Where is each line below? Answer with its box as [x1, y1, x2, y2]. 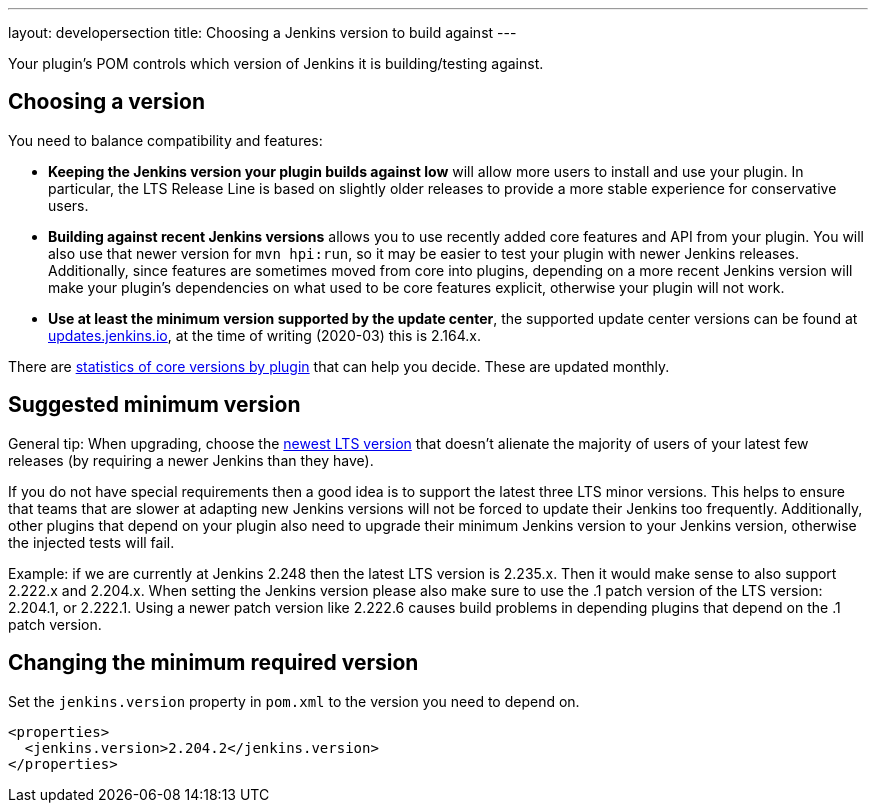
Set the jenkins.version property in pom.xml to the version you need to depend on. [8, 692, 580, 710]
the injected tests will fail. [8, 533, 175, 551]
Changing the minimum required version [8, 650, 419, 676]
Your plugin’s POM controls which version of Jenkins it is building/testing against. [8, 55, 544, 72]
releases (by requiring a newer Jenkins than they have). [8, 451, 374, 469]
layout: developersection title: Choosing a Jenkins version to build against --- [8, 24, 517, 41]
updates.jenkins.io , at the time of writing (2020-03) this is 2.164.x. [48, 326, 482, 344]
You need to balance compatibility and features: [8, 131, 323, 149]
